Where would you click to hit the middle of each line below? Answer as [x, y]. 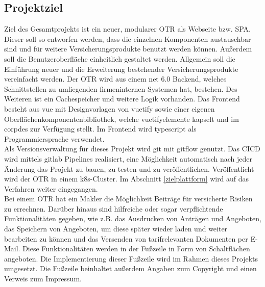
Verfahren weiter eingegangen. [51, 188]
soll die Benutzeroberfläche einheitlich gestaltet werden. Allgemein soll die [120, 58]
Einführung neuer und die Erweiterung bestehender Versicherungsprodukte [121, 69]
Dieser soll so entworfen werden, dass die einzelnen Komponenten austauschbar [128, 38]
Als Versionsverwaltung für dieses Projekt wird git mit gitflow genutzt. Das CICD [132, 149]
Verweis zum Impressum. [43, 279]
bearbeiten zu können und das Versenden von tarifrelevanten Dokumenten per [126, 238]
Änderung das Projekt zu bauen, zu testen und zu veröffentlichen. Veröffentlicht [129, 168]
